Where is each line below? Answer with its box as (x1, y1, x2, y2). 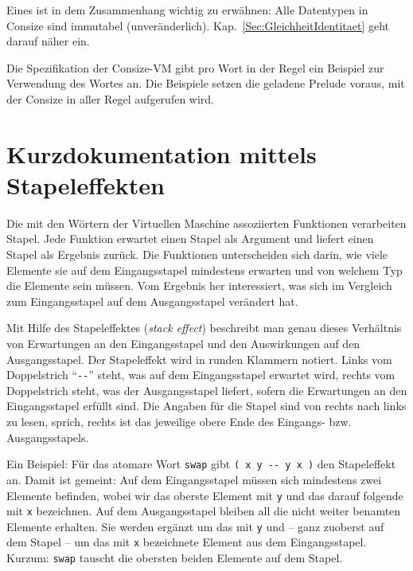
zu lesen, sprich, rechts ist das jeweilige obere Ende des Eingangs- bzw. (6, 413, 352, 430)
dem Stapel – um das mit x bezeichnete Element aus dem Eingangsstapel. (6, 534, 367, 550)
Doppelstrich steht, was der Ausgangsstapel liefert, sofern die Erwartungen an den (6, 381, 407, 398)
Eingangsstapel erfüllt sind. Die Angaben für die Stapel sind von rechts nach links (6, 397, 407, 414)
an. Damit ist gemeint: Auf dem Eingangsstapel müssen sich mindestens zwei (6, 471, 382, 487)
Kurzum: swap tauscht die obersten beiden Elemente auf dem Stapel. (6, 549, 343, 566)
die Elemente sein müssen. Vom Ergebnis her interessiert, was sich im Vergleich (6, 277, 392, 294)
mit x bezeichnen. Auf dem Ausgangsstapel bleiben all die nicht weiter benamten (6, 503, 401, 519)
